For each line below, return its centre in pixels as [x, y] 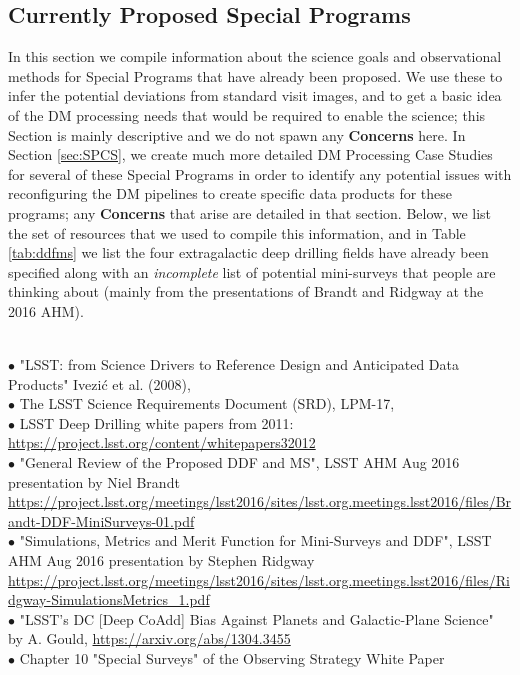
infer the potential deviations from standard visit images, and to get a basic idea [255, 95]
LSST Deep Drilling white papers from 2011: [156, 422]
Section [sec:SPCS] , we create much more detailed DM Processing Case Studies [250, 154]
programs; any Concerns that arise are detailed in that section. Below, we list [250, 212]
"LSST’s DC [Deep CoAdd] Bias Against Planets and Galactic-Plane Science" [256, 618]
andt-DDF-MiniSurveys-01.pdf [101, 520]
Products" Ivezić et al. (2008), [99, 383]
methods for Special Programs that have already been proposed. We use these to [255, 75]
